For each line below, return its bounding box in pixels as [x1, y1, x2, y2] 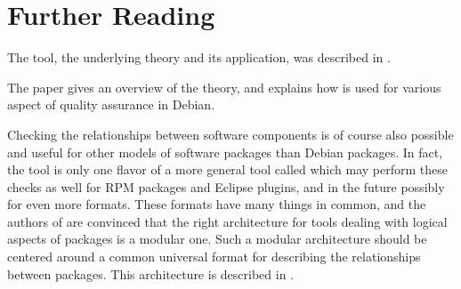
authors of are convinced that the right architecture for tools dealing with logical [7, 212, 448, 230]
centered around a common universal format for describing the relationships [7, 247, 421, 266]
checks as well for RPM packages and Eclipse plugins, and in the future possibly [7, 177, 445, 196]
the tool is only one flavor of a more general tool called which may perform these [7, 160, 448, 179]
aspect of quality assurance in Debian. [7, 95, 215, 114]
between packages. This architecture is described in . [7, 264, 295, 283]
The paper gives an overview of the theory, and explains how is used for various [7, 77, 441, 96]
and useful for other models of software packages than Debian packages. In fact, [7, 142, 443, 161]
